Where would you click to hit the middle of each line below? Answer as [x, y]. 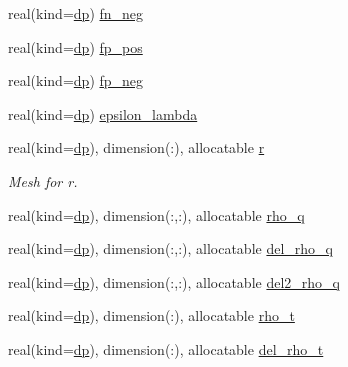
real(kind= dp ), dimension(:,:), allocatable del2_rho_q [174, 281]
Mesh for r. [43, 180]
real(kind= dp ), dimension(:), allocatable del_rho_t [166, 348]
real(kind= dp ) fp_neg [76, 80]
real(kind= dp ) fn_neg [76, 13]
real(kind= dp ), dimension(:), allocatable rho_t [151, 315]
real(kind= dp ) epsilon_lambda [103, 113]
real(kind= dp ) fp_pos [75, 46]
